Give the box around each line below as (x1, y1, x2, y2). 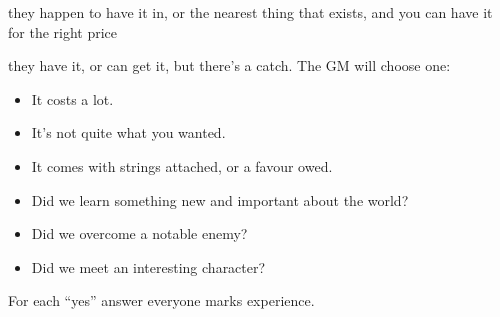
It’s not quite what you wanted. (31, 122, 226, 143)
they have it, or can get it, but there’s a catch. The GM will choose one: (8, 55, 451, 76)
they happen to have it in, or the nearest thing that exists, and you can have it (8, 2, 493, 22)
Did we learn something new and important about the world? (31, 189, 409, 210)
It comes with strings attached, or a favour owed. (31, 155, 333, 176)
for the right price (8, 21, 118, 42)
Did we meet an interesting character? (31, 256, 266, 277)
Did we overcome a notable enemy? (31, 223, 248, 244)
